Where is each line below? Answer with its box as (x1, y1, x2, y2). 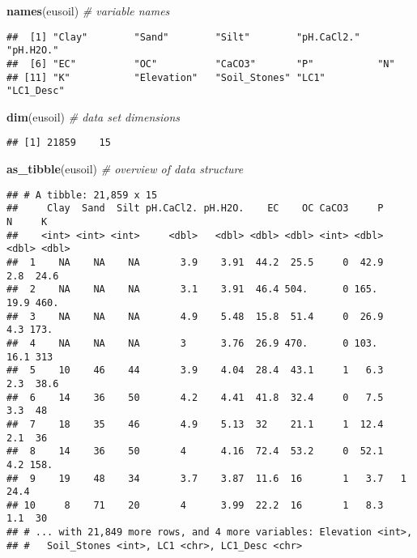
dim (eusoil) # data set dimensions (6, 108, 181, 125)
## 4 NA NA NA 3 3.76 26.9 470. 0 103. (6, 337, 378, 349)
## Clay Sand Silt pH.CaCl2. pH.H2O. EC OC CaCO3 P (6, 202, 384, 215)
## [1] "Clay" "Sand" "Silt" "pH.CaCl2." (6, 31, 360, 43)
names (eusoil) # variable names (6, 2, 170, 19)
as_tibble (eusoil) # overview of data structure (6, 160, 244, 177)
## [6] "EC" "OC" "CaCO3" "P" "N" (6, 58, 395, 70)
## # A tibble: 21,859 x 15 (6, 189, 158, 201)
